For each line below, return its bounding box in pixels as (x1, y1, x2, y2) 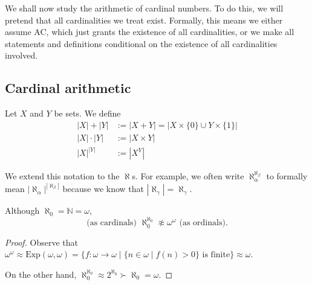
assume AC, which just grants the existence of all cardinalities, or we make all (5, 25, 294, 38)
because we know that (62, 182, 145, 195)
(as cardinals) (86, 219, 137, 228)
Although (5, 204, 40, 217)
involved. (5, 49, 38, 62)
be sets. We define (54, 107, 121, 120)
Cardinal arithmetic (5, 78, 131, 97)
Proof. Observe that (5, 235, 79, 248)
